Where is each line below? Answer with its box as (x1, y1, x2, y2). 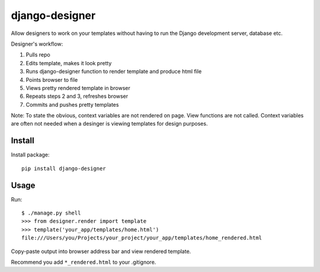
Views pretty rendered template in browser (25, 84, 130, 91)
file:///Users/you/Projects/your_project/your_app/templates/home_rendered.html (21, 235, 263, 241)
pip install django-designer (21, 165, 106, 172)
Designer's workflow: (11, 40, 63, 47)
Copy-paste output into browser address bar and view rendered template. (11, 248, 191, 255)
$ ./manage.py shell (21, 210, 81, 216)
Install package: (11, 151, 50, 158)
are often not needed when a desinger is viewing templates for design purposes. (11, 120, 208, 127)
